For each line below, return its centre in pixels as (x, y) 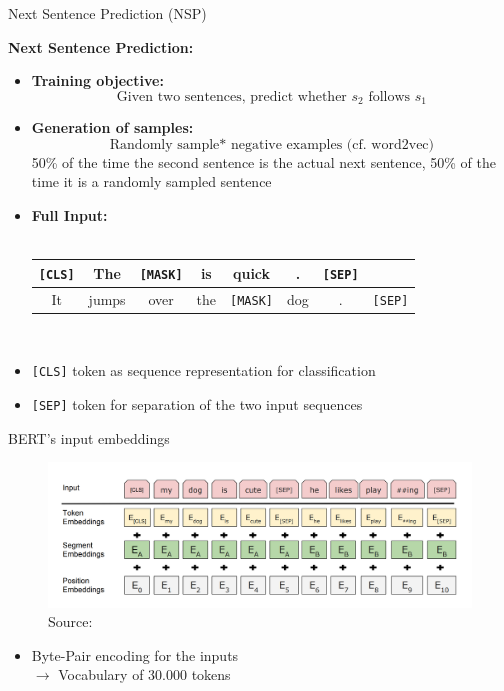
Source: (70, 621)
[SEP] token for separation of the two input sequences (197, 404)
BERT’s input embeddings (89, 437)
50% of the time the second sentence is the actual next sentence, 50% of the (263, 161)
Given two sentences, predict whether (231, 96)
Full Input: (69, 215)
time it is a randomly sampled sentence (151, 181)
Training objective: (97, 80)
